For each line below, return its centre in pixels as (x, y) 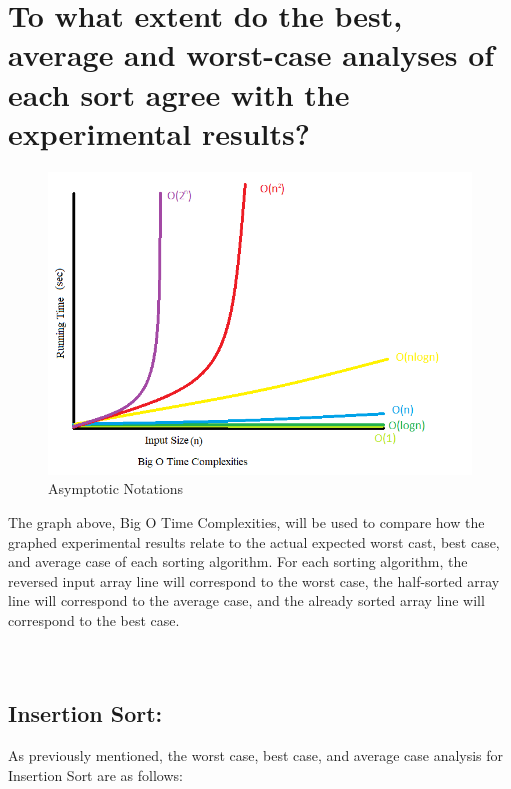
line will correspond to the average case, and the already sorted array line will (246, 600)
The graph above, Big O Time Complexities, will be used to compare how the (246, 522)
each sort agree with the (179, 93)
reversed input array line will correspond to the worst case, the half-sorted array (254, 580)
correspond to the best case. (94, 620)
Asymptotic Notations (116, 488)
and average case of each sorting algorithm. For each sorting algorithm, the (238, 561)
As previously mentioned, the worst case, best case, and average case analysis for (256, 755)
